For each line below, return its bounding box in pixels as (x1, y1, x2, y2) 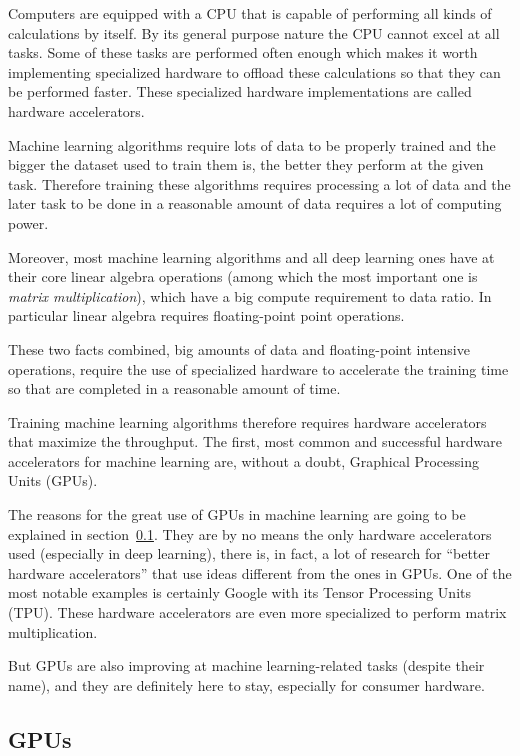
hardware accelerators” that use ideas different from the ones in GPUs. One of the (8, 562, 512, 583)
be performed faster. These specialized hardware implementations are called (8, 81, 472, 102)
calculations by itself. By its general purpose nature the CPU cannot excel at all (8, 22, 500, 43)
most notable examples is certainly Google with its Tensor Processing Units (8, 582, 471, 603)
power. (8, 212, 49, 233)
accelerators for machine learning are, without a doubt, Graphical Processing (8, 450, 479, 471)
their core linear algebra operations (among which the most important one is (8, 266, 478, 287)
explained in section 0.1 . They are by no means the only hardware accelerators (8, 523, 492, 544)
